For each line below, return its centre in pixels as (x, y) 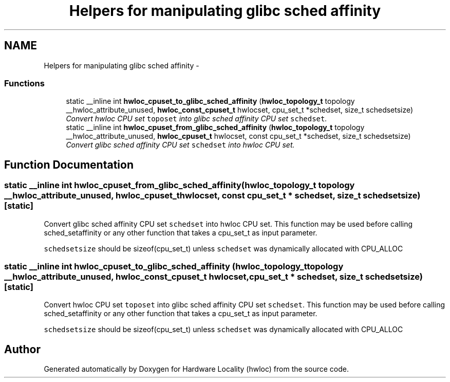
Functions (24, 83)
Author (22, 349)
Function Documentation (69, 165)
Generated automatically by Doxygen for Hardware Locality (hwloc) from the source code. (196, 369)
